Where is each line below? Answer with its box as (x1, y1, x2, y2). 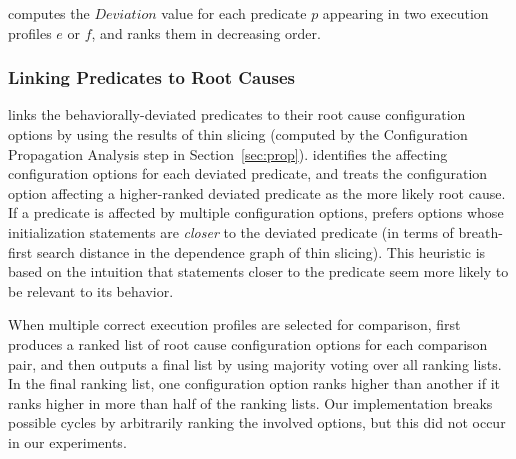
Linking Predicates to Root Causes (8, 65, 295, 90)
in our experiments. (8, 431, 127, 452)
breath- (458, 221, 503, 242)
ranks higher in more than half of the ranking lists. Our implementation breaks (8, 392, 493, 413)
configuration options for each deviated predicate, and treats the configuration (8, 163, 488, 184)
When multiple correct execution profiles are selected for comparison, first (8, 314, 461, 335)
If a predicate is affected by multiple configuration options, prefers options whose (8, 202, 504, 223)
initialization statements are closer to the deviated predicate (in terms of (8, 221, 454, 242)
